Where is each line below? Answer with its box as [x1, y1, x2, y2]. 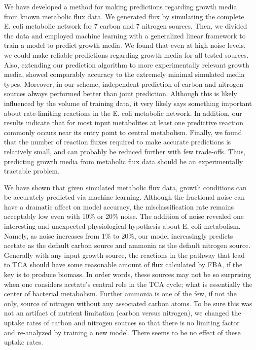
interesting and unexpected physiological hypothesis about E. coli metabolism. [4, 221, 241, 231]
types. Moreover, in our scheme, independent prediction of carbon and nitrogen [4, 78, 243, 89]
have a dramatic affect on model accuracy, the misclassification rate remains [4, 201, 234, 211]
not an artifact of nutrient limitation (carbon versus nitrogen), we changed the [4, 308, 241, 318]
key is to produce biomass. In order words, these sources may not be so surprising [4, 269, 251, 280]
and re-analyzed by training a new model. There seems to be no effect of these [4, 327, 241, 337]
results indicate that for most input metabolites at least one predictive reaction [4, 117, 244, 128]
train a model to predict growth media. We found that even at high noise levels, [4, 40, 246, 50]
